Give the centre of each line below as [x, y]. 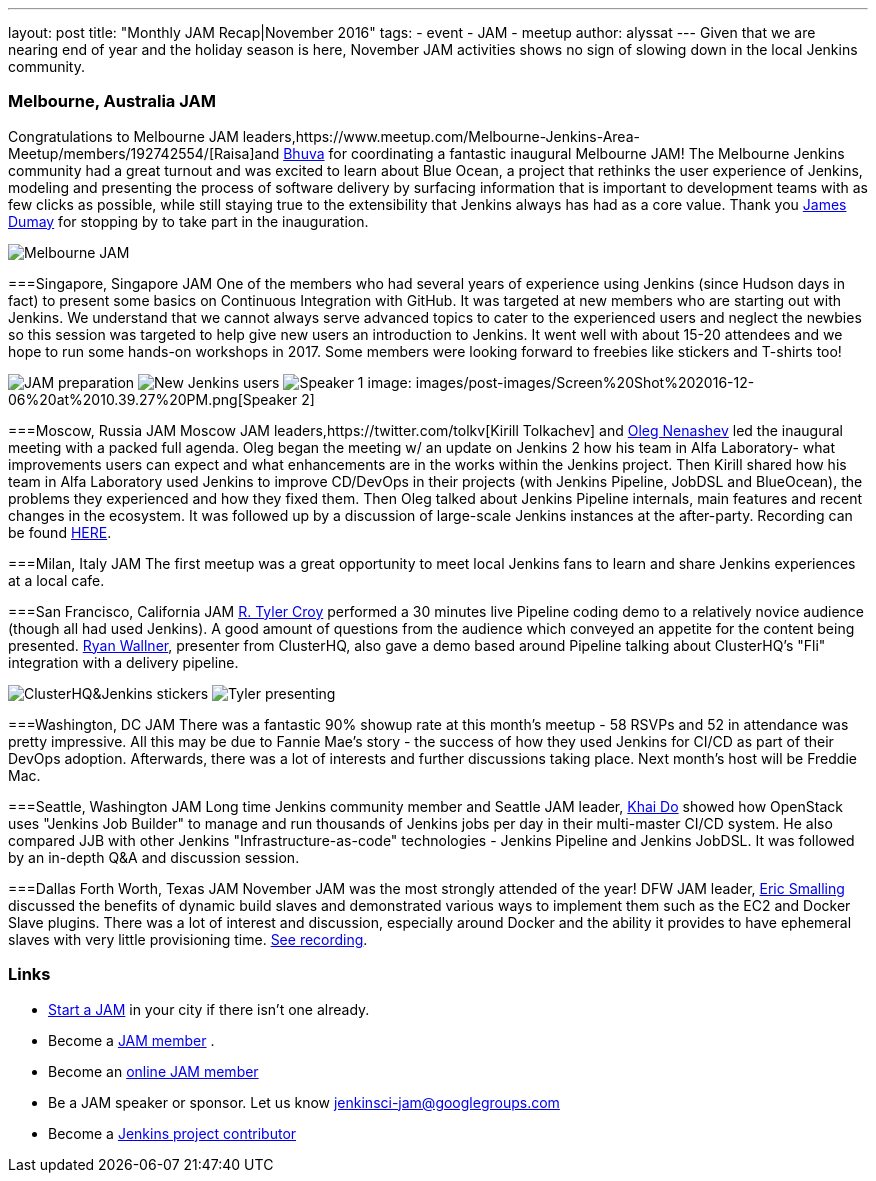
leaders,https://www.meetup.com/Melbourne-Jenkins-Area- [441, 136]
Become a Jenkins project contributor [172, 1133]
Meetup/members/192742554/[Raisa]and [144, 153]
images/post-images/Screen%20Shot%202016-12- [585, 382]
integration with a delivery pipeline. [123, 662]
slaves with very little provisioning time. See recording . [188, 939]
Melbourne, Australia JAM [112, 101]
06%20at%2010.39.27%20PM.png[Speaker [153, 399]
